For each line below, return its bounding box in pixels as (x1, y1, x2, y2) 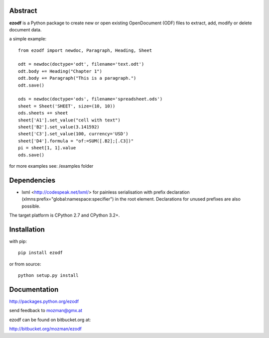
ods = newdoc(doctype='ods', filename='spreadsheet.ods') (18, 96, 163, 102)
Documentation (9, 285, 59, 294)
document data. (9, 26, 42, 32)
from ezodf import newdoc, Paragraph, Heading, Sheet (18, 47, 152, 53)
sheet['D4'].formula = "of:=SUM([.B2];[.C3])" (18, 138, 134, 144)
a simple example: (9, 36, 47, 42)
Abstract (9, 6, 37, 15)
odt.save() (18, 82, 45, 88)
